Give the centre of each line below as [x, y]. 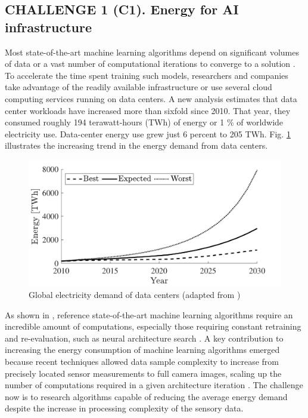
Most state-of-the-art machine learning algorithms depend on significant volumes [152, 52]
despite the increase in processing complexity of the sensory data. [124, 408]
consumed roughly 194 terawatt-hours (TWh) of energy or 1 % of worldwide [144, 122]
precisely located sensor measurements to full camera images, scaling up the [143, 373]
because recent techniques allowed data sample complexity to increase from [142, 362]
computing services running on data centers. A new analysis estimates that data [151, 98]
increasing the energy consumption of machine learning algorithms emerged [142, 350]
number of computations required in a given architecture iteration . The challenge [154, 385]
